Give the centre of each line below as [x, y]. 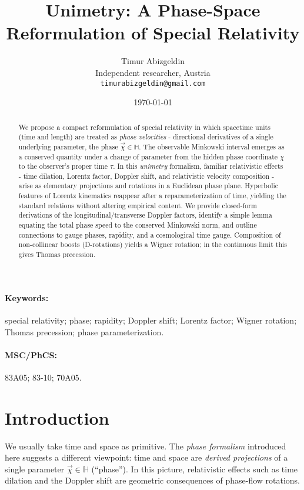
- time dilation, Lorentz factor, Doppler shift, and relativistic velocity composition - [146, 176]
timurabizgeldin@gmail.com [153, 83]
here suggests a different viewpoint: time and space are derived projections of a [146, 457]
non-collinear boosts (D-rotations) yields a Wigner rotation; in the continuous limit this [153, 244]
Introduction [57, 417]
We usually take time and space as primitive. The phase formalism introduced [146, 446]
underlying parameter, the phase [68, 146]
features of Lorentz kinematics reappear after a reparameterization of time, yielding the [152, 196]
